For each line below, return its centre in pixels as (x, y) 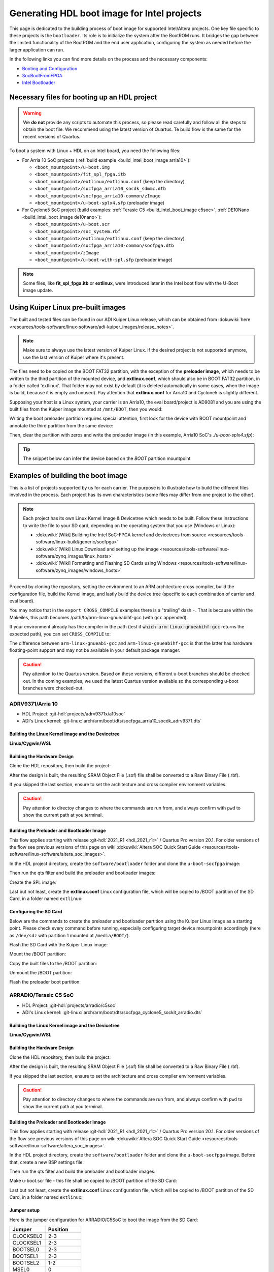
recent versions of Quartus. (52, 136)
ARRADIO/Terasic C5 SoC (42, 995)
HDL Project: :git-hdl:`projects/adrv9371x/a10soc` (74, 714)
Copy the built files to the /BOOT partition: (53, 963)
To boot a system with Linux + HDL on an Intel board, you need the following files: (95, 151)
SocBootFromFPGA (42, 75)
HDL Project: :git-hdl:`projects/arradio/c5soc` (69, 1005)
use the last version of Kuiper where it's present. (74, 357)
